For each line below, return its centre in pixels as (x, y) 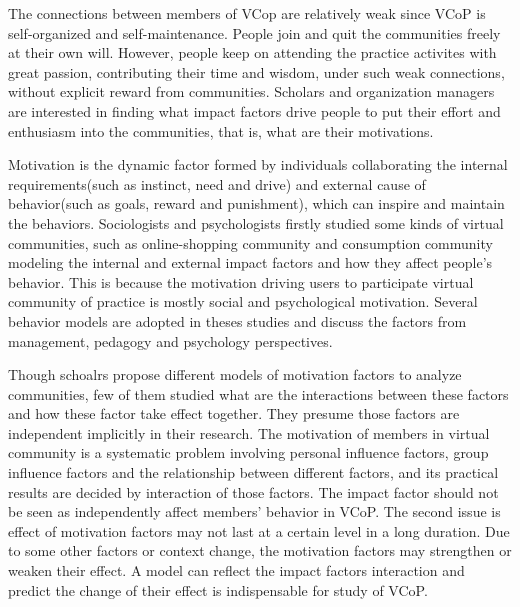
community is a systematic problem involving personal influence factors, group (248, 452)
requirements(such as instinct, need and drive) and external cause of (217, 183)
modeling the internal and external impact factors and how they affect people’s (250, 262)
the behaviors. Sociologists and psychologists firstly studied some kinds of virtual (256, 222)
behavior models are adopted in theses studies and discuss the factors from (237, 320)
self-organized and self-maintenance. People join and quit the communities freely (254, 32)
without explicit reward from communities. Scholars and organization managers (251, 91)
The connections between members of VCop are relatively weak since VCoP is (247, 13)
